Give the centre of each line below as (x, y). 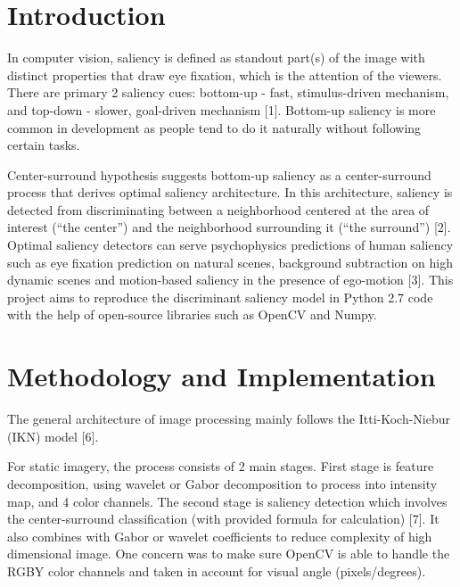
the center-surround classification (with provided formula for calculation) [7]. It (223, 519)
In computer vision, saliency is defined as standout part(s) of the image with (216, 58)
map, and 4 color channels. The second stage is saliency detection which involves (227, 501)
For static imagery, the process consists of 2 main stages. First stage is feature (221, 466)
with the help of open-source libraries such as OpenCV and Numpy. (192, 314)
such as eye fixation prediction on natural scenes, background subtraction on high (230, 262)
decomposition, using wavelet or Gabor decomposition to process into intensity (222, 483)
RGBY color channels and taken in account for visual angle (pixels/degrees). (217, 570)
